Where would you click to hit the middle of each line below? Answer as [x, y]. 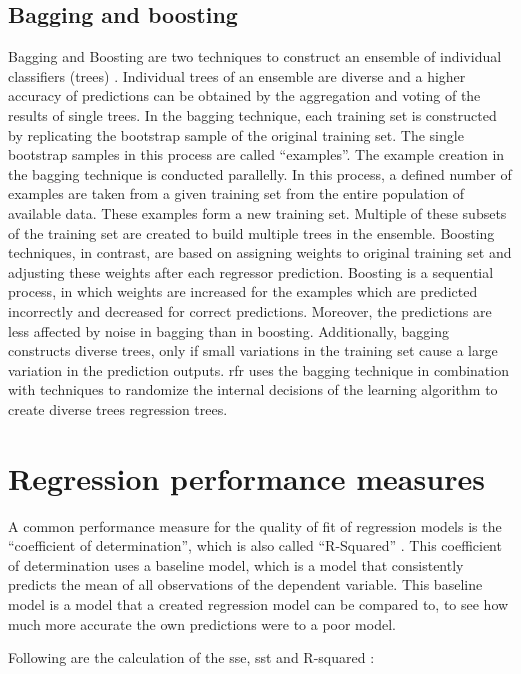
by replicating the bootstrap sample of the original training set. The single [236, 134]
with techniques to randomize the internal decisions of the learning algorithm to [253, 389]
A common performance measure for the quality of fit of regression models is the [255, 525]
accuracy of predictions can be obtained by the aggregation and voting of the [244, 95]
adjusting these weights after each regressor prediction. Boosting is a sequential [251, 271]
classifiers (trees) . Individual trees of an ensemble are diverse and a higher [237, 75]
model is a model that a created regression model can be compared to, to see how [258, 603]
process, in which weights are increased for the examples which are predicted [243, 291]
